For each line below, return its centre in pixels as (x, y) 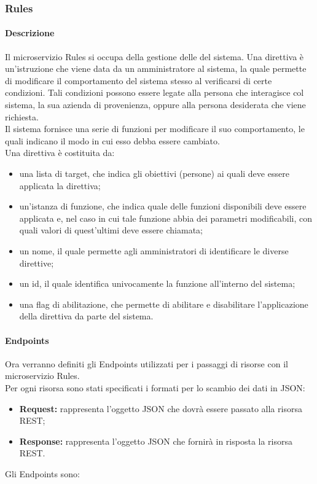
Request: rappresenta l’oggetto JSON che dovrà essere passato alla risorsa (161, 408)
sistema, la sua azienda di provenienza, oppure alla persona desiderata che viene (155, 105)
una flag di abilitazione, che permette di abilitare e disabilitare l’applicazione (164, 304)
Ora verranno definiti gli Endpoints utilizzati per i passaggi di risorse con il (147, 363)
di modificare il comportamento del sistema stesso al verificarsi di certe (139, 80)
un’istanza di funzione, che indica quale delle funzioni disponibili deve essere (163, 206)
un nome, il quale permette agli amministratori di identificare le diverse (154, 250)
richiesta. (22, 116)
